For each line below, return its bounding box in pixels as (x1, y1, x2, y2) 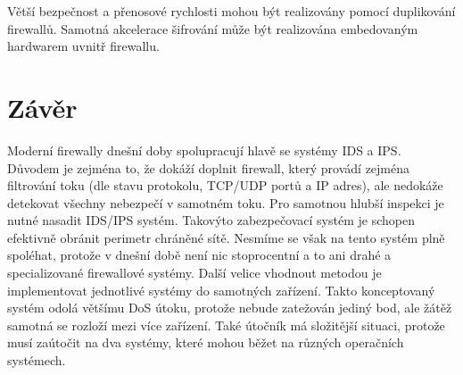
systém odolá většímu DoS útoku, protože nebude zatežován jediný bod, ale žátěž (7, 298, 452, 317)
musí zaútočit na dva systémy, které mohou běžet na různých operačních (7, 333, 404, 352)
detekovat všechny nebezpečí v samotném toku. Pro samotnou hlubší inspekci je (7, 193, 444, 212)
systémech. (7, 351, 66, 370)
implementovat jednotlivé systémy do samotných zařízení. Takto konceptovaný (7, 280, 435, 299)
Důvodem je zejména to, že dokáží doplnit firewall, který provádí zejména (7, 158, 410, 177)
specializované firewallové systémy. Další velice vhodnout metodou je (7, 263, 382, 282)
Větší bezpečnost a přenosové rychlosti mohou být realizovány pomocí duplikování (7, 2, 456, 20)
